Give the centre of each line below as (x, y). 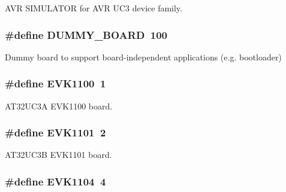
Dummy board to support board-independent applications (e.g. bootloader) (143, 57)
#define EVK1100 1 (55, 83)
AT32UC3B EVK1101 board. (58, 155)
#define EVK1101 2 (55, 132)
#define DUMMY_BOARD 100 (86, 34)
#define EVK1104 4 (55, 181)
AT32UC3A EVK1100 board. (59, 106)
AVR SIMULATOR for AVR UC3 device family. (94, 8)
